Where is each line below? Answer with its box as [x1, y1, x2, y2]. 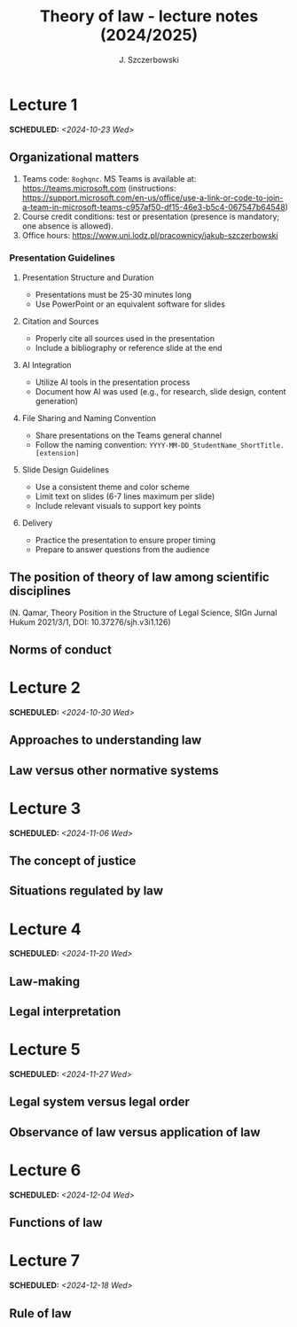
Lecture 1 [9, 95, 78, 114]
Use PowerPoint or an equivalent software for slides [35, 299, 226, 309]
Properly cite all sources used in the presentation [35, 332, 215, 343]
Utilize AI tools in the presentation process [35, 377, 191, 387]
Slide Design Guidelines [21, 464, 109, 475]
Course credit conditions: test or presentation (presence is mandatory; [21, 211, 280, 222]
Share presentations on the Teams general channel [35, 430, 223, 441]
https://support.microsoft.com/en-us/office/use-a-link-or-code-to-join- [21, 192, 284, 203]
